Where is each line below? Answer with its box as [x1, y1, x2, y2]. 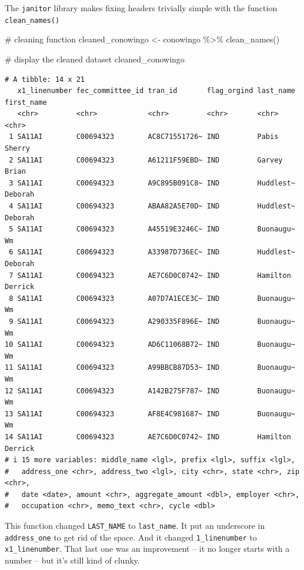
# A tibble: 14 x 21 [5, 75, 85, 84]
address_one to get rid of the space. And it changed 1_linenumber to [5, 531, 257, 543]
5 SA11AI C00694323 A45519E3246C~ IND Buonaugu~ [9, 225, 295, 234]
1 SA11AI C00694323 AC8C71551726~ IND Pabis [9, 132, 279, 141]
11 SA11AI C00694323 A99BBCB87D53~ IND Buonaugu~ [5, 363, 295, 372]
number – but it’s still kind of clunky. [5, 554, 140, 566]
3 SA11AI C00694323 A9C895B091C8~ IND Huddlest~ [9, 178, 295, 187]
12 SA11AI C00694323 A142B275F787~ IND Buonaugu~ [5, 386, 295, 395]
